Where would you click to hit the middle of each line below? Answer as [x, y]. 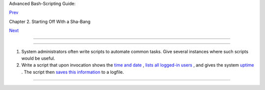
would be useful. [38, 58]
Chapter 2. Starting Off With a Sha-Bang [50, 22]
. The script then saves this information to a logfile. [73, 72]
